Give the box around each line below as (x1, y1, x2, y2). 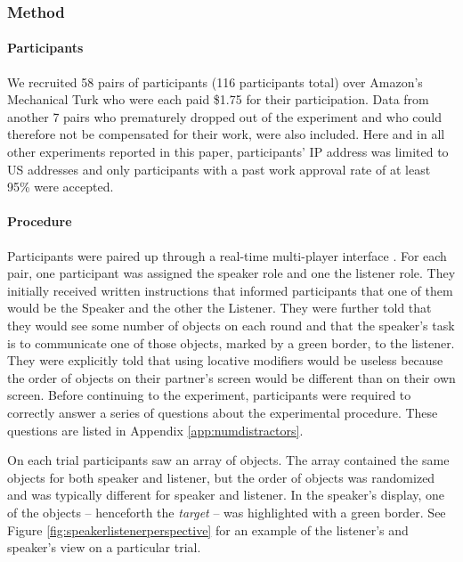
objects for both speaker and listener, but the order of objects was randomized (7, 468, 435, 486)
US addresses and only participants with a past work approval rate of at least (7, 159, 431, 178)
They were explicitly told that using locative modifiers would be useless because (7, 351, 443, 370)
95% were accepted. (7, 177, 114, 196)
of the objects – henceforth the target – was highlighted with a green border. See (7, 502, 446, 521)
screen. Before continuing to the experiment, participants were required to (7, 386, 411, 404)
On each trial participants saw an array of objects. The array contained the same (7, 451, 450, 469)
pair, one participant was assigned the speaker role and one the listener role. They (7, 264, 456, 282)
